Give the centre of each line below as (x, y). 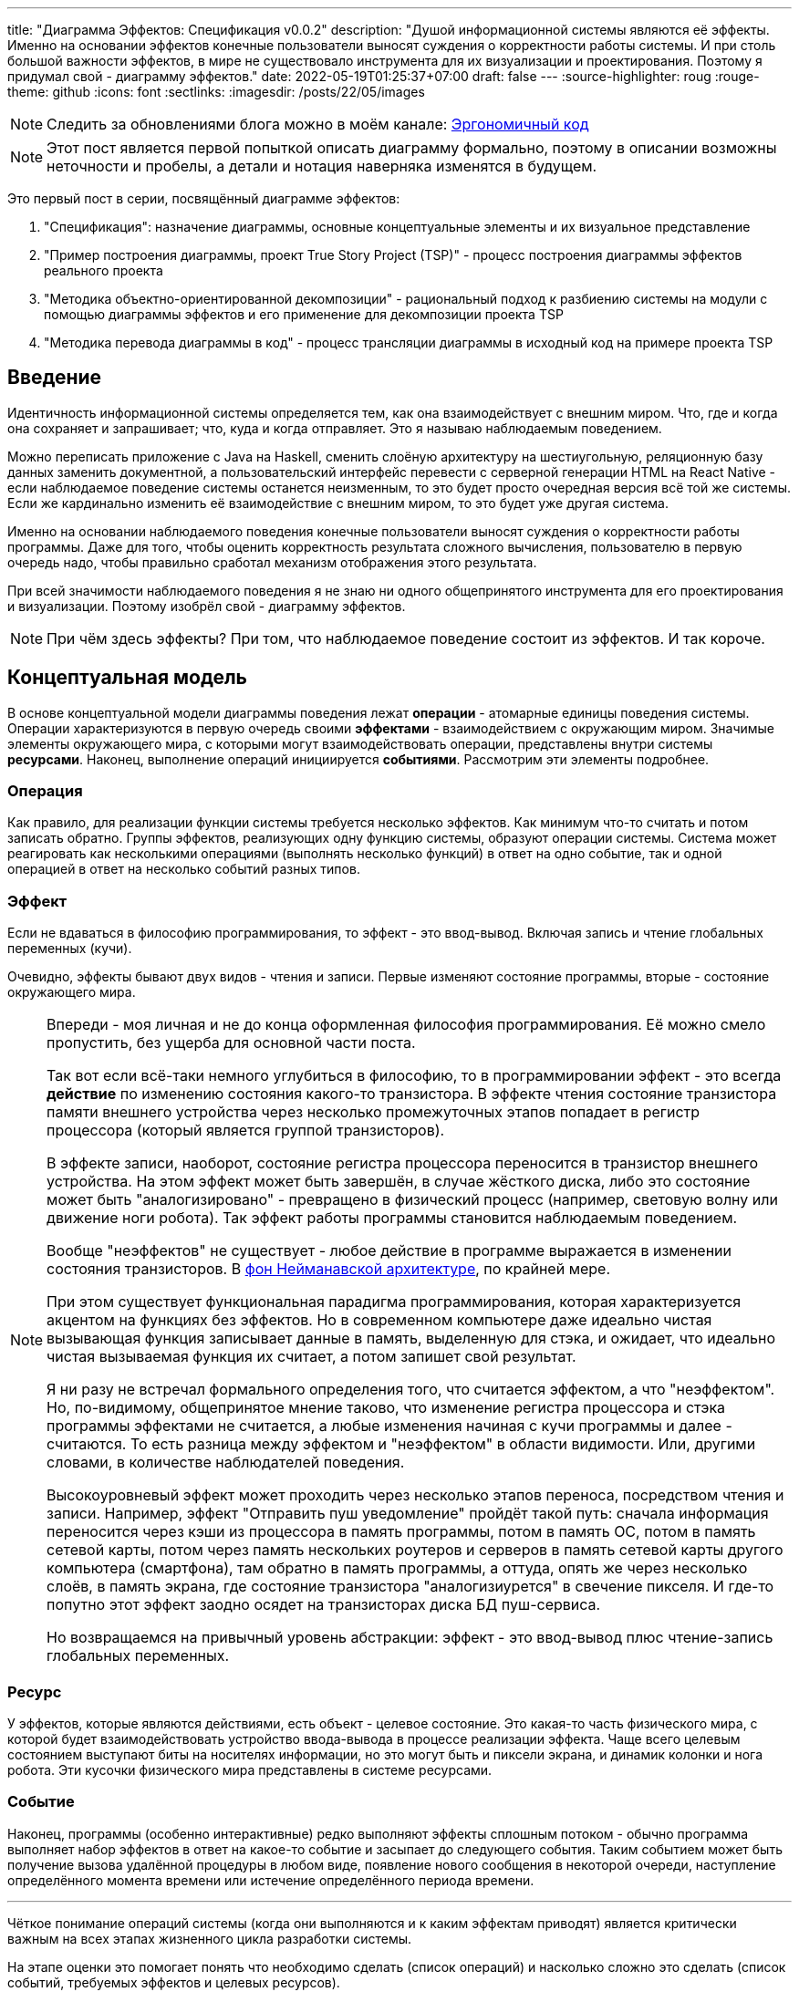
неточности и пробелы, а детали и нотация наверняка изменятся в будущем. (322, 166)
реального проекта (104, 270)
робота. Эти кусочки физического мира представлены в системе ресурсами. (250, 1769)
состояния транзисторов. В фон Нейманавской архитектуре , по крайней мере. (329, 1269)
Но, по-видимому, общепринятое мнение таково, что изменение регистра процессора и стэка (386, 1408)
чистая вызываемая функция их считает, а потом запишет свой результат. (311, 1357)
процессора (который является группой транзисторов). (246, 1131)
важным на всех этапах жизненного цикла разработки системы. (210, 1938)
